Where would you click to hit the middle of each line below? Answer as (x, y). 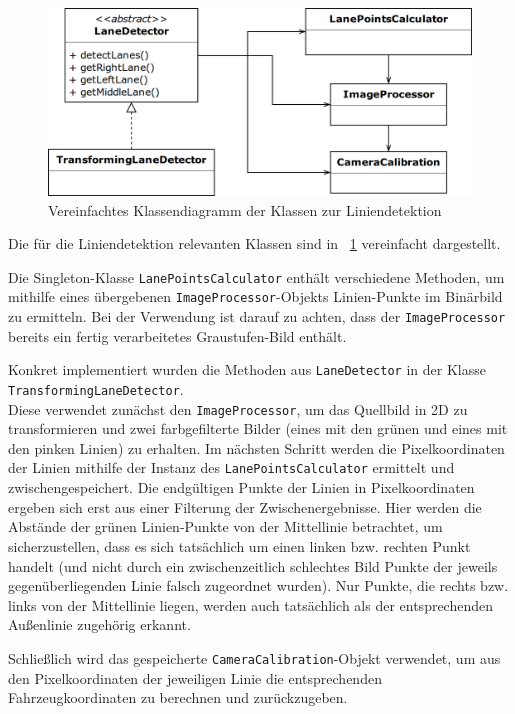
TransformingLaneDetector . (96, 388)
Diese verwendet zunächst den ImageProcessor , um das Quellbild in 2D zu (238, 408)
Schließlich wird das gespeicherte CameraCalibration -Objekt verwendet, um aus (254, 657)
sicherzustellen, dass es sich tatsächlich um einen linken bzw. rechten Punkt (239, 545)
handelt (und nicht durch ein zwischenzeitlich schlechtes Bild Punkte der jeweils (253, 565)
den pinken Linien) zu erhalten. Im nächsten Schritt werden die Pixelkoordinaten (256, 447)
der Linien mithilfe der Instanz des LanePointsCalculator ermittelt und (231, 467)
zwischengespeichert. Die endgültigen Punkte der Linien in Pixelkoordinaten (241, 487)
